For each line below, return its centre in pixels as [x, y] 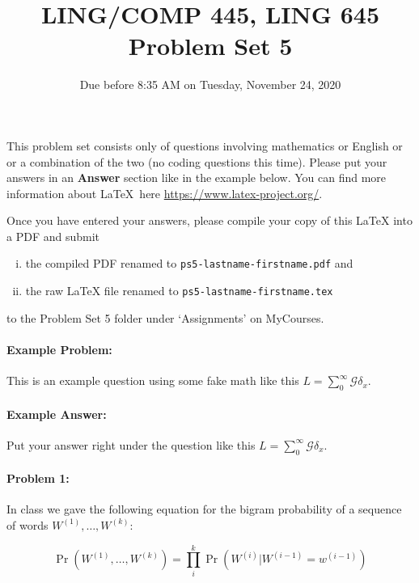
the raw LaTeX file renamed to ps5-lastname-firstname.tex [179, 291]
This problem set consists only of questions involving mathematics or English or [205, 145]
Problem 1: [38, 478]
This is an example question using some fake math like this [153, 380]
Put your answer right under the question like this [131, 444]
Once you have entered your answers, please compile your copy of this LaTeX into [209, 220]
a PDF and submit [53, 236]
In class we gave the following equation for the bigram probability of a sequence [204, 509]
